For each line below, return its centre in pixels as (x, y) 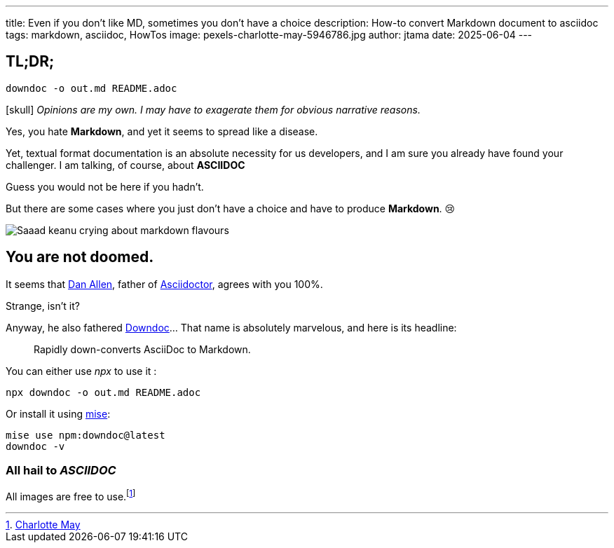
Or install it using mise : (58, 413)
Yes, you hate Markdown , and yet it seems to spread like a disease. (162, 131)
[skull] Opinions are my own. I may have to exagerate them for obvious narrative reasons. (213, 109)
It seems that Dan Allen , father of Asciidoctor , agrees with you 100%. (164, 284)
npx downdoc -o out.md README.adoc (103, 392)
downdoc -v (35, 446)
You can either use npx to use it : (81, 371)
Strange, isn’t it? (43, 306)
